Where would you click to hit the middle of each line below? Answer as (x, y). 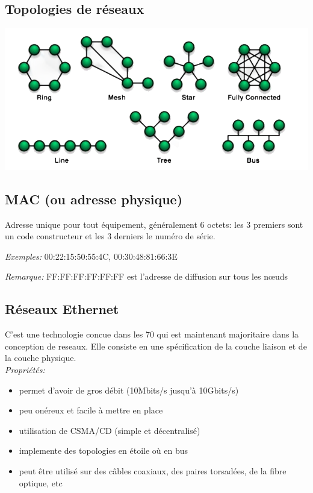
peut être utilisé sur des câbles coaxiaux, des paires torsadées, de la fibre (153, 470)
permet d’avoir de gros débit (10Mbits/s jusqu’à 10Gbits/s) (129, 390)
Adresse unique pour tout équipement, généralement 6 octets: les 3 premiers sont (154, 224)
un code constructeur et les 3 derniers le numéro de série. (110, 236)
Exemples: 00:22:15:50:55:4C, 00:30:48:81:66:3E (91, 256)
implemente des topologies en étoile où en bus (103, 451)
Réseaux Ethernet (62, 309)
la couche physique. (41, 358)
